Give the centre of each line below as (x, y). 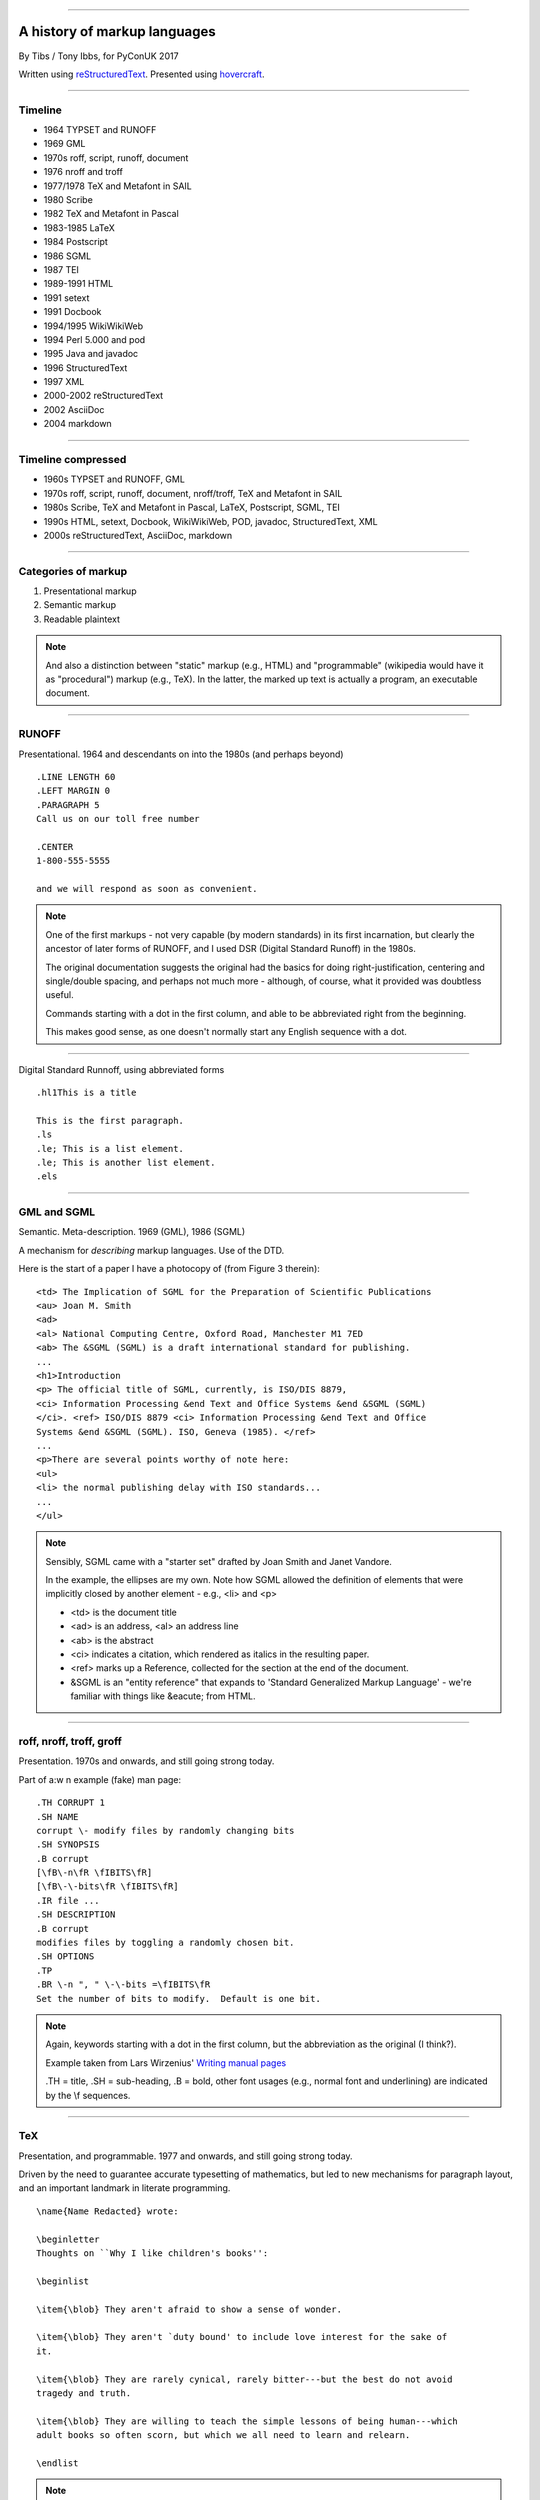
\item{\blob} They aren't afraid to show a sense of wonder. (189, 2309)
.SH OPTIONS (65, 1956)
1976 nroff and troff (83, 172)
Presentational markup (90, 591)
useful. (59, 995)
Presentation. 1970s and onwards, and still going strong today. (146, 1761)
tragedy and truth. (84, 2393)
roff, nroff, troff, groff (70, 1741)
